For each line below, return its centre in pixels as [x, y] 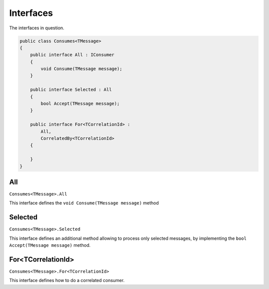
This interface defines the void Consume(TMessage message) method [84, 203]
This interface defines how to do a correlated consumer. [67, 281]
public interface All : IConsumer [72, 55]
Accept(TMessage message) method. [50, 245]
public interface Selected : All [71, 90]
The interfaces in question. [37, 28]
